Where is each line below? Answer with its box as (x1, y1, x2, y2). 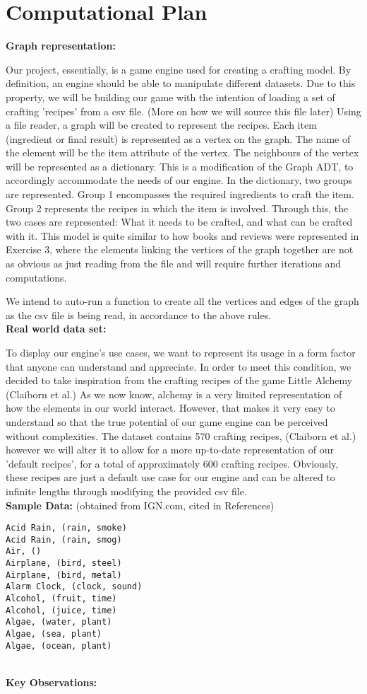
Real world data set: (6, 321, 107, 336)
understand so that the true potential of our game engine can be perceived (6, 414, 328, 429)
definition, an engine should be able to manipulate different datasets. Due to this (6, 76, 356, 91)
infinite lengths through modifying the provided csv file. (6, 483, 247, 498)
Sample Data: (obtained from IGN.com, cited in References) (6, 497, 275, 512)
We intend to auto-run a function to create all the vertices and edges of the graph (6, 294, 359, 308)
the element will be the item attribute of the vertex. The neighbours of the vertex (6, 145, 359, 160)
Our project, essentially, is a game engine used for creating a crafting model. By (6, 62, 351, 76)
